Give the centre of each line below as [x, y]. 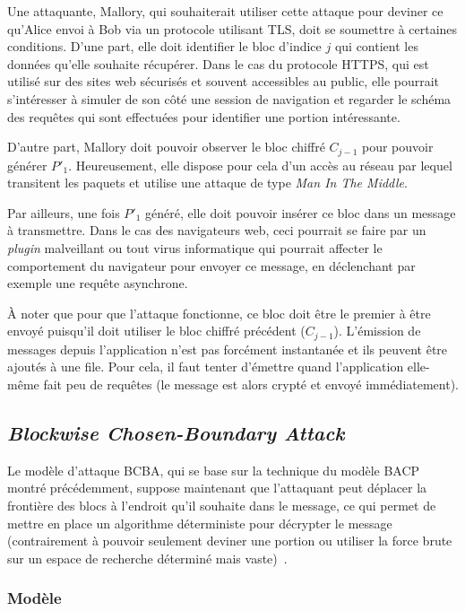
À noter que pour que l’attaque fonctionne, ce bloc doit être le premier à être [219, 313]
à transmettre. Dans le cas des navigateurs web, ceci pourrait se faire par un [217, 230]
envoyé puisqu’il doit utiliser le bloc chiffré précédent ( [156, 331]
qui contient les [376, 46]
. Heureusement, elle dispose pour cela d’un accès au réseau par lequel [260, 165]
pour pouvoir [398, 147]
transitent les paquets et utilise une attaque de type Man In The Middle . [207, 183]
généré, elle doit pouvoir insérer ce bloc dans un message [301, 212]
